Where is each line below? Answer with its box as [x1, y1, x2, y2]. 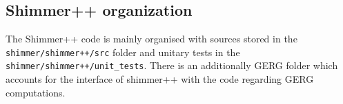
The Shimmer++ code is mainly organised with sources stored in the [6, 31, 297, 46]
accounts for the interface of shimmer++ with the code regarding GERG [6, 72, 314, 86]
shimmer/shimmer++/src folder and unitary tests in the [6, 44, 240, 59]
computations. [6, 85, 66, 99]
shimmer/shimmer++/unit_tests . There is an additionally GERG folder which [6, 58, 338, 73]
